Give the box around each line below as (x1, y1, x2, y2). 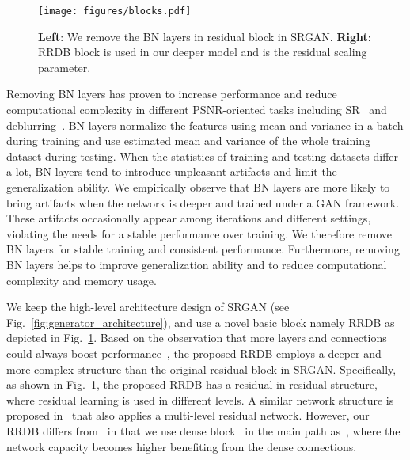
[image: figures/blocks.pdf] (38, 6, 192, 17)
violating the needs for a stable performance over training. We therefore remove (6, 225, 392, 241)
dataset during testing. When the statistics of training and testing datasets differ (6, 147, 399, 164)
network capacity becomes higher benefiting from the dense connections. (6, 438, 357, 454)
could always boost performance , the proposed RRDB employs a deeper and (6, 344, 382, 361)
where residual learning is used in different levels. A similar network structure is (6, 391, 394, 408)
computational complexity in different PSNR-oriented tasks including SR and (6, 101, 387, 118)
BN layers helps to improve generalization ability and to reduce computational (6, 256, 387, 272)
